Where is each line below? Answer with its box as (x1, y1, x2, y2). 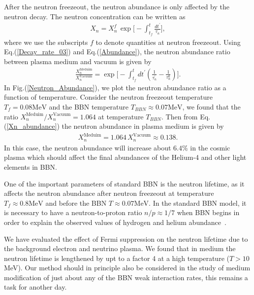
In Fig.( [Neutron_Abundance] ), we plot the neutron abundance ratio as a (4, 82, 226, 92)
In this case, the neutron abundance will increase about (4, 142, 171, 152)
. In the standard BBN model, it (149, 197, 247, 208)
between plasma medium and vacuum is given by (4, 56, 152, 66)
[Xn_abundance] (6, 121, 57, 131)
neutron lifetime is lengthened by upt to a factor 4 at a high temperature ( (4, 253, 229, 263)
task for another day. (4, 282, 67, 292)
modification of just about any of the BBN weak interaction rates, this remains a (4, 272, 248, 282)
